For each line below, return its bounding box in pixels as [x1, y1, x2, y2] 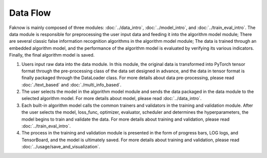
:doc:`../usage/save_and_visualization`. [21, 144, 100, 150]
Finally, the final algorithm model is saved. [9, 52, 95, 58]
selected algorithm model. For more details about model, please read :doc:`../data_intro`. [21, 95, 202, 101]
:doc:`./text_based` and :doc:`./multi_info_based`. [21, 82, 122, 88]
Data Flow [9, 7, 51, 18]
